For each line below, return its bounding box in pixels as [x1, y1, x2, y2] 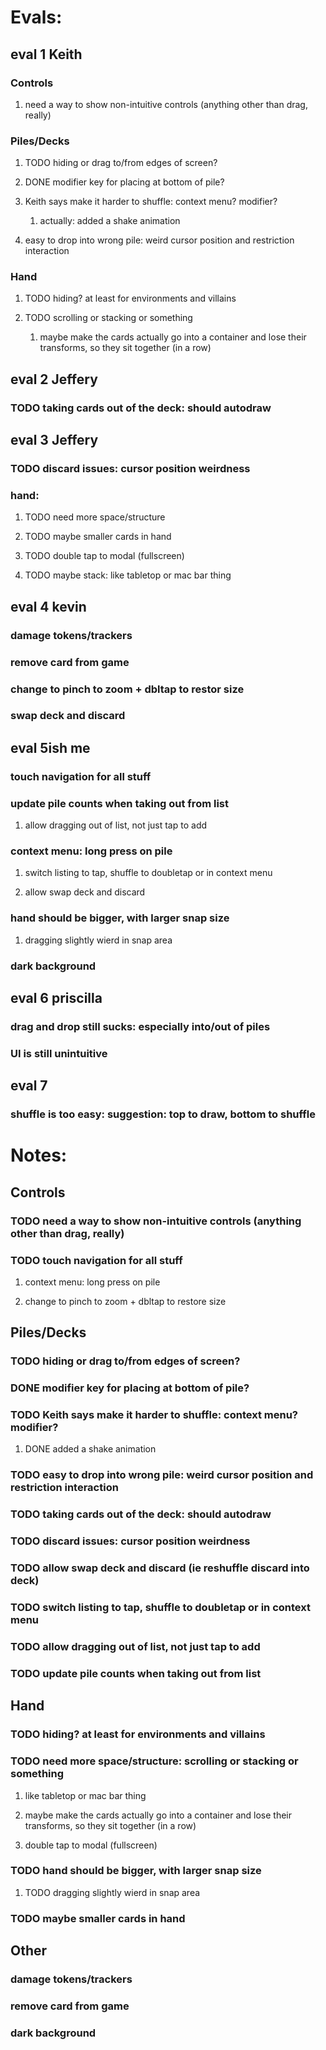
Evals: [10, 6, 63, 29]
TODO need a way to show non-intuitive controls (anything [10, 1214, 302, 1228]
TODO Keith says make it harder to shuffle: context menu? [10, 1408, 298, 1422]
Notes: [10, 1144, 68, 1167]
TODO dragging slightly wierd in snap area [24, 1886, 201, 1898]
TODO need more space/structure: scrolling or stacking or [10, 1754, 299, 1768]
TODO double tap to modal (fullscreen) [24, 550, 185, 562]
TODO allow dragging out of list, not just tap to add [10, 1640, 261, 1653]
